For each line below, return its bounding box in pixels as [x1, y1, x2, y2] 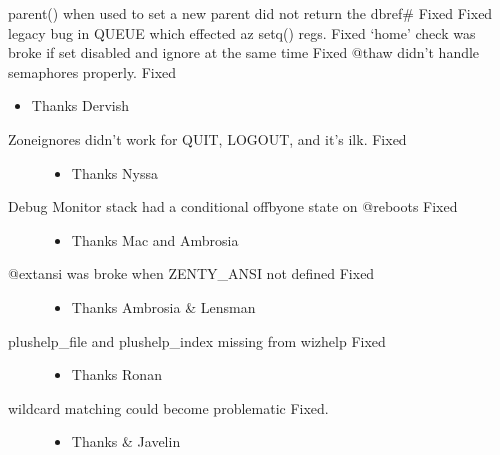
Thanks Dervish [31, 95, 130, 116]
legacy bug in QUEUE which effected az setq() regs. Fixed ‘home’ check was [8, 22, 476, 43]
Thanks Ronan [71, 364, 162, 385]
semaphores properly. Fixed [8, 61, 177, 82]
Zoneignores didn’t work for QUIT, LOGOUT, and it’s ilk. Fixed [8, 128, 407, 149]
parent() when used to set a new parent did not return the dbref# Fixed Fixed [8, 3, 493, 23]
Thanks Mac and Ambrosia [71, 229, 239, 250]
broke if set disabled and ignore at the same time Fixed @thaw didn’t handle [8, 42, 480, 63]
